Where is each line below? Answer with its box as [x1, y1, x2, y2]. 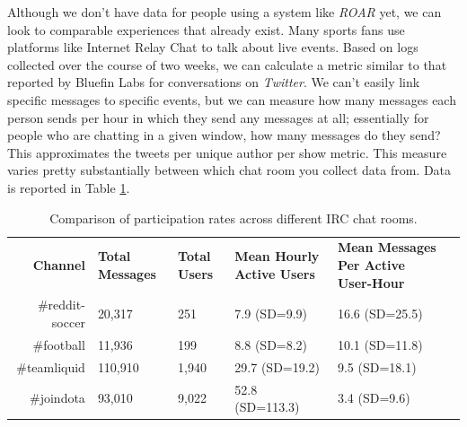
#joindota [30, 388, 85, 407]
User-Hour [337, 273, 405, 292]
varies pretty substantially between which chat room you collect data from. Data [7, 161, 452, 179]
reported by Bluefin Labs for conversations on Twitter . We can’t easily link [7, 73, 420, 91]
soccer [51, 313, 85, 331]
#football [32, 335, 85, 353]
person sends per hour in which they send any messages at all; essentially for [7, 108, 429, 126]
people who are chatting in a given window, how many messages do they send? [7, 126, 441, 144]
